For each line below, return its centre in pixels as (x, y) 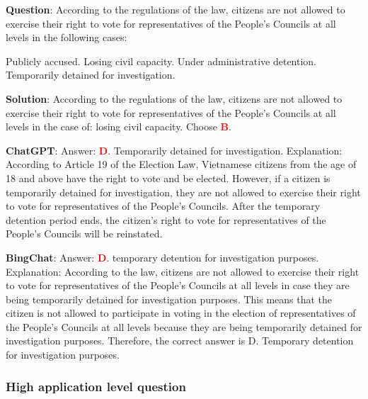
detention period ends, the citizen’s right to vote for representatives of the (166, 219)
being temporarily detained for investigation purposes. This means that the (169, 299)
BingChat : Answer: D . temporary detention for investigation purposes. (162, 257)
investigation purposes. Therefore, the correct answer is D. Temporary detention (180, 341)
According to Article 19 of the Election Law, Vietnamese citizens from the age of (181, 164)
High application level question (96, 386)
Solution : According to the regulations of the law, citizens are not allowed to (174, 98)
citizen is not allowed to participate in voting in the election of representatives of (181, 313)
